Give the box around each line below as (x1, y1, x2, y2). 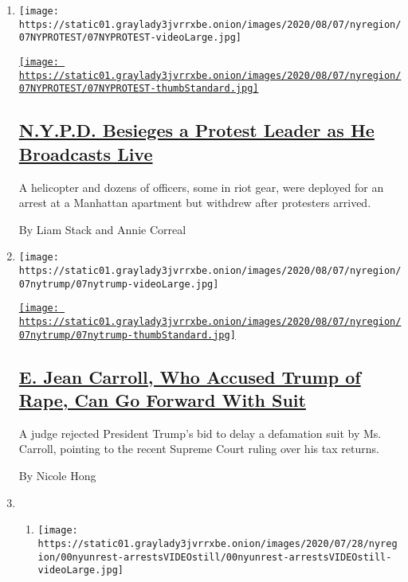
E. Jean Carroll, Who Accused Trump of (18, 364, 361, 389)
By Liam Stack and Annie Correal (18, 221, 186, 237)
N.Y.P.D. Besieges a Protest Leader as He (18, 118, 375, 143)
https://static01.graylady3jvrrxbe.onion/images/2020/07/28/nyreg (37, 537, 398, 549)
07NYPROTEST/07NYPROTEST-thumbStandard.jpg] (18, 83, 259, 95)
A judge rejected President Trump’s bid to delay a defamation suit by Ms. (18, 424, 382, 441)
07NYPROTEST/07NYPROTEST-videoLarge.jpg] (18, 32, 241, 44)
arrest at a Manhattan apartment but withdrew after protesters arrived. (18, 194, 371, 211)
